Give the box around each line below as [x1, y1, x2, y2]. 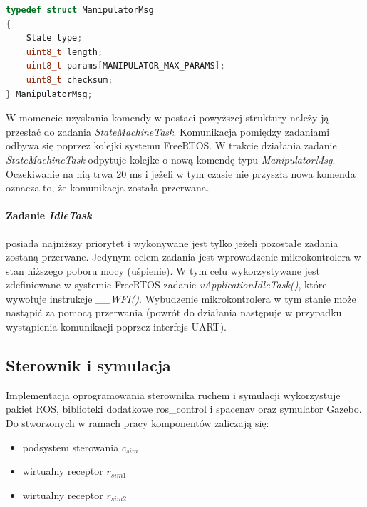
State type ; [26, 33, 83, 44]
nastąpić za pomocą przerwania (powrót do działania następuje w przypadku [6, 305, 342, 320]
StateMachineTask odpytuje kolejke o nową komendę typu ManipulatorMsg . [6, 151, 336, 166]
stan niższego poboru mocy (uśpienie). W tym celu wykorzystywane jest [6, 263, 321, 278]
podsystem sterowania [22, 439, 119, 454]
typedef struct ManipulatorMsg [6, 5, 154, 15]
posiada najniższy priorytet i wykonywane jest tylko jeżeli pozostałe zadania [6, 235, 338, 250]
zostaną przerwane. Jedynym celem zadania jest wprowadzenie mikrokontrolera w [6, 249, 361, 264]
